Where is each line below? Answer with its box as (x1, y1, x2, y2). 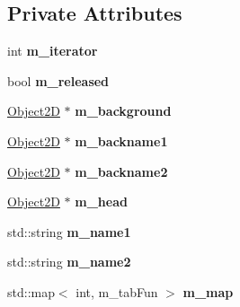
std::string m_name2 (7, 252, 131, 271)
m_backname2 (75, 162, 168, 180)
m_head (75, 192, 128, 211)
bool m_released (7, 71, 110, 90)
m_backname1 (75, 131, 168, 150)
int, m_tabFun (76, 282, 158, 301)
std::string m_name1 (7, 222, 131, 241)
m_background (75, 101, 172, 120)
